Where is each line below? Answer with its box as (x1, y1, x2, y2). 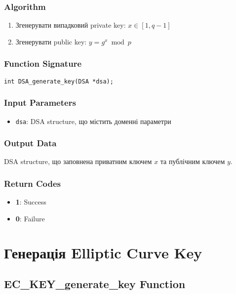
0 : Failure (15, 213, 45, 223)
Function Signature (4, 57, 82, 70)
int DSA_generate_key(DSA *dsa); (4, 78, 114, 85)
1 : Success (15, 197, 46, 207)
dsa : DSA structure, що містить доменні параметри (15, 116, 171, 126)
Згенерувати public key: (15, 36, 87, 46)
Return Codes (4, 177, 61, 189)
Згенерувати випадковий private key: (15, 20, 126, 30)
